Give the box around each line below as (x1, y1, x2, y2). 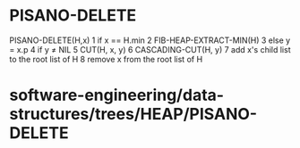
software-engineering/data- (9, 86, 225, 105)
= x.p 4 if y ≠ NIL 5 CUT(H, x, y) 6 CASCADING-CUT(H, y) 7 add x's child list (9, 44, 291, 54)
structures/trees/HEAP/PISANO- (9, 104, 258, 125)
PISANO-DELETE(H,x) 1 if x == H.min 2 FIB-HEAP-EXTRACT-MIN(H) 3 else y (9, 35, 291, 45)
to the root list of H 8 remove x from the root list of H (9, 53, 203, 64)
